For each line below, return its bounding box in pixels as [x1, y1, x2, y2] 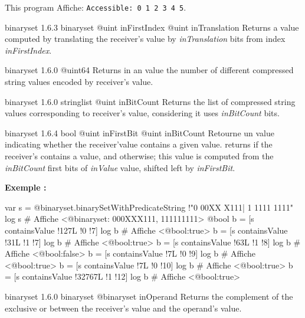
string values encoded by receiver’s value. [5, 76, 153, 88]
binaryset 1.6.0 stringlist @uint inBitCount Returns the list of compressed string [5, 95, 296, 107]
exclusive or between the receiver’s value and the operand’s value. [5, 301, 242, 314]
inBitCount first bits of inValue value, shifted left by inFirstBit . [5, 161, 235, 173]
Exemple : [5, 181, 47, 194]
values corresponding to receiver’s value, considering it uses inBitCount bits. [5, 107, 280, 119]
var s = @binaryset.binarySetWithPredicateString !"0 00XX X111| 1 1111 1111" [5, 201, 294, 213]
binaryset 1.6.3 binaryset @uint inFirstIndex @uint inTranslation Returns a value [5, 21, 299, 33]
